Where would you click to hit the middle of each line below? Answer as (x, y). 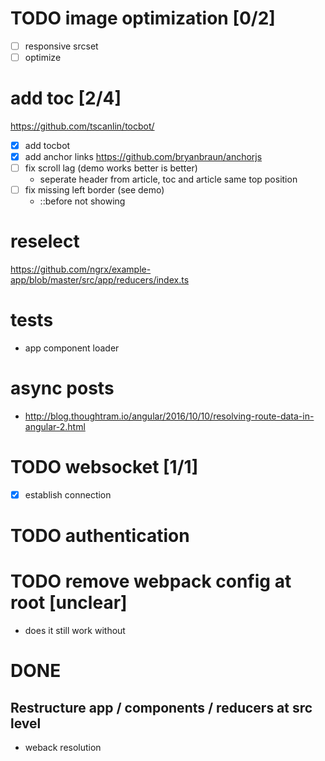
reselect (45, 241)
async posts (62, 388)
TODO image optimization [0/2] (143, 18)
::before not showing (82, 201)
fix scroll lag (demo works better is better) (111, 168)
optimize (43, 57)
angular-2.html (55, 427)
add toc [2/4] (66, 98)
